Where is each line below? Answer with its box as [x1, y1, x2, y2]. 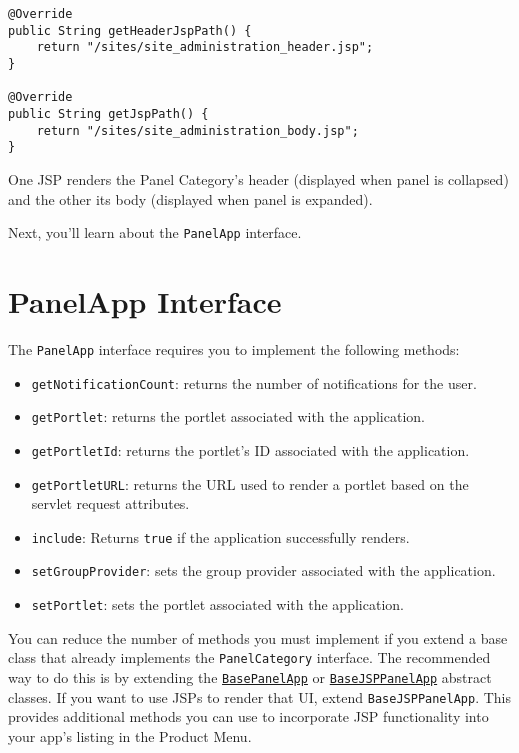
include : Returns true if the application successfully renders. [31, 526, 410, 547]
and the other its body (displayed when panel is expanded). [8, 188, 373, 209]
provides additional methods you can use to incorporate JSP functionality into [8, 706, 489, 727]
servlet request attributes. [31, 493, 190, 514]
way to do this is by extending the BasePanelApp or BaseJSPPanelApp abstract [8, 666, 492, 687]
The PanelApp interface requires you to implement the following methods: [8, 338, 460, 359]
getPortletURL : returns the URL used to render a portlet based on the [31, 473, 469, 494]
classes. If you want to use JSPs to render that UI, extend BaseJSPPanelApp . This [8, 686, 512, 707]
